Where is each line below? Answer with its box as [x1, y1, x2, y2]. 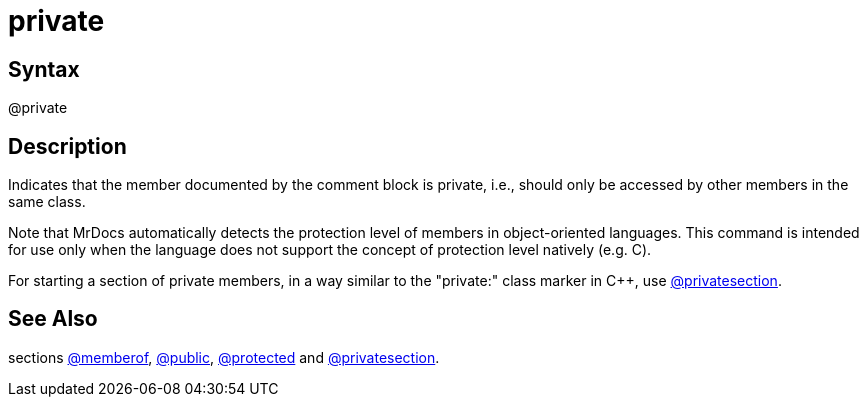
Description [8, 133, 127, 159]
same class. [8, 193, 86, 211]
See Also [8, 306, 98, 332]
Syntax [8, 56, 80, 82]
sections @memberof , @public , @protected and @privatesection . [8, 348, 440, 366]
